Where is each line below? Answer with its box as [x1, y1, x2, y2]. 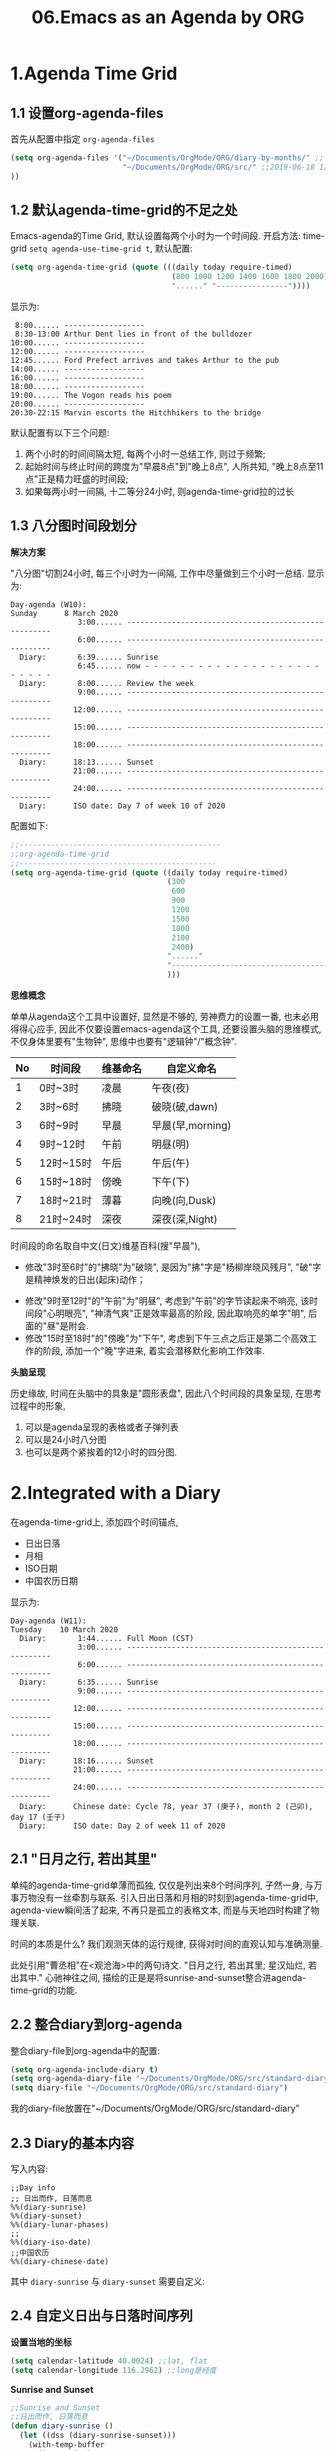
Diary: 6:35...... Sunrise [19, 1677, 159, 1687]
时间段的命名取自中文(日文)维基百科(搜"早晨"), [10, 1240, 201, 1251]
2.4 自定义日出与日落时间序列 [10, 2307, 193, 2325]
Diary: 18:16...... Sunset [19, 1756, 155, 1766]
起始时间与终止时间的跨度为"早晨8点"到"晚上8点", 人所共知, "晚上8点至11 [24, 461, 324, 473]
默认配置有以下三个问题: [10, 427, 110, 439]
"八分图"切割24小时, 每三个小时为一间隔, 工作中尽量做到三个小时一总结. [10, 567, 305, 579]
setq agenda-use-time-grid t [28, 244, 151, 255]
